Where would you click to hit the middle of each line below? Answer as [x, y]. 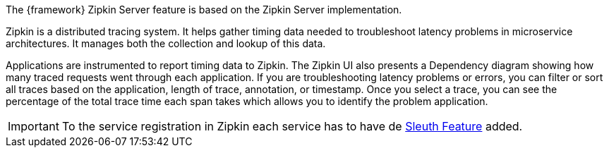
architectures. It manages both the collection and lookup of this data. [166, 43]
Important [34, 126]
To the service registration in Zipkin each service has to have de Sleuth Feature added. [292, 126]
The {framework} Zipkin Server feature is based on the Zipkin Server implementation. [204, 10]
